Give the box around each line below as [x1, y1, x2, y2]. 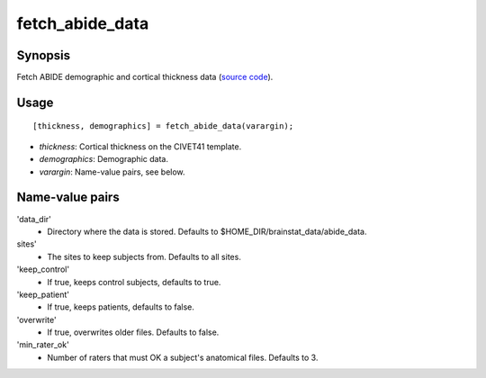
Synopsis [16, 48, 71, 63]
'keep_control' [16, 264, 70, 274]
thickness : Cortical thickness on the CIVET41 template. [39, 140, 242, 152]
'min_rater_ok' [16, 339, 69, 350]
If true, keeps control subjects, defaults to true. [47, 276, 221, 287]
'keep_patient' [16, 289, 70, 300]
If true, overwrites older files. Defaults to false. [47, 327, 220, 337]
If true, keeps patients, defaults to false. [47, 301, 195, 312]
